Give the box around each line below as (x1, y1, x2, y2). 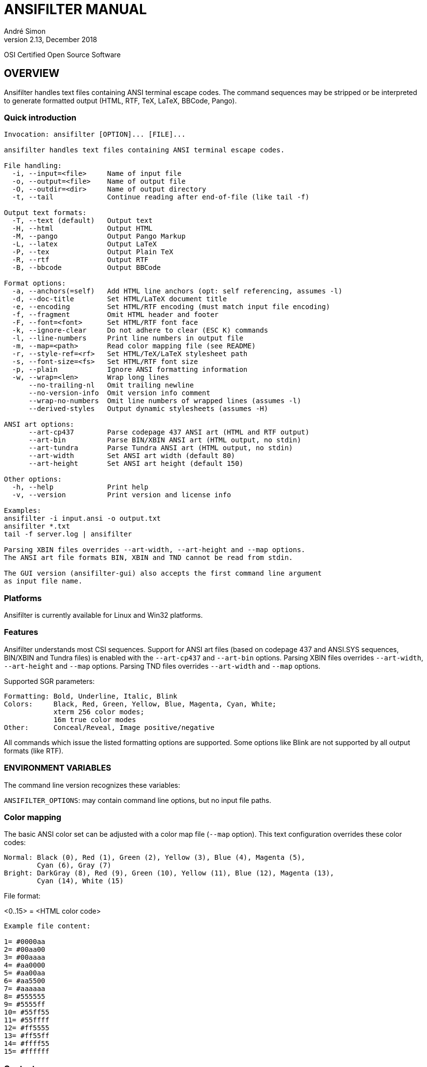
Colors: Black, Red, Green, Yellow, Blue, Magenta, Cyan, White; (4, 700, 277, 708)
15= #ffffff (4, 1047, 49, 1056)
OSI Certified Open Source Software (4, 50, 121, 59)
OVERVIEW (4, 67, 60, 80)
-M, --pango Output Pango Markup (12, 232, 186, 241)
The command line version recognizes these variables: (4, 780, 180, 789)
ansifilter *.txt (4, 522, 70, 531)
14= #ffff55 (4, 1040, 49, 1048)
